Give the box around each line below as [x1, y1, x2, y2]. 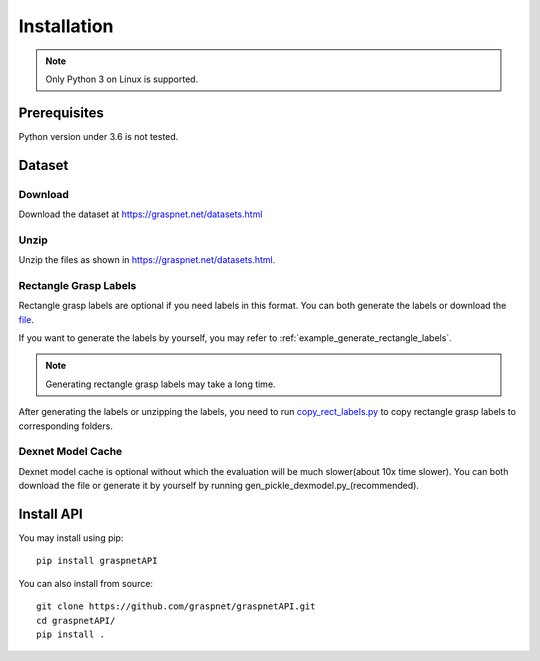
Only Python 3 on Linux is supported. [45, 73, 199, 85]
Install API [18, 505, 84, 522]
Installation [18, 15, 114, 37]
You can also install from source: [18, 577, 154, 589]
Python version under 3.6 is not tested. [18, 130, 179, 142]
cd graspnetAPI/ [36, 615, 116, 626]
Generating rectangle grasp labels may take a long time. [45, 378, 276, 390]
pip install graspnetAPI [36, 555, 158, 567]
